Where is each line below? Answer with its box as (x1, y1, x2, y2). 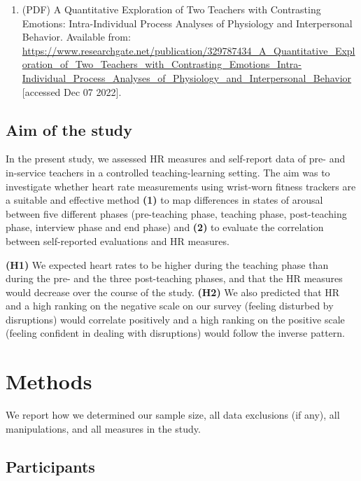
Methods (6, 367, 92, 396)
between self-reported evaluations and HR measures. (6, 233, 229, 248)
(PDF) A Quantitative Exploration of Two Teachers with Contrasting (22, 2, 321, 16)
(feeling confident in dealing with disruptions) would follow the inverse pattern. (6, 326, 345, 340)
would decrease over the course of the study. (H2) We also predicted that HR (6, 284, 340, 299)
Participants (6, 455, 95, 477)
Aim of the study (6, 118, 133, 140)
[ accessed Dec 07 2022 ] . (22, 84, 122, 99)
